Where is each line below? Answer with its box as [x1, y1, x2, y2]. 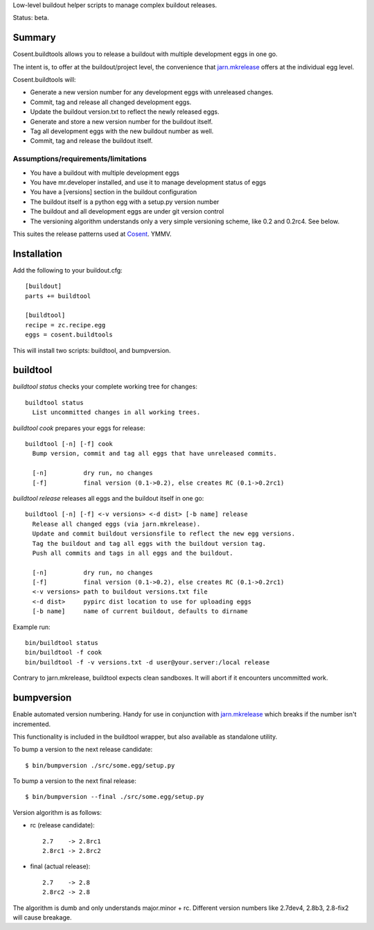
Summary [12, 32, 56, 44]
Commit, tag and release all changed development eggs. [30, 98, 192, 106]
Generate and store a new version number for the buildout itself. [30, 117, 213, 126]
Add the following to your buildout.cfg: [12, 266, 123, 274]
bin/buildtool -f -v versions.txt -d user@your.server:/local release [25, 658, 270, 666]
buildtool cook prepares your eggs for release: [12, 424, 145, 432]
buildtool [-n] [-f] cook [25, 440, 114, 448]
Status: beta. [12, 14, 49, 22]
